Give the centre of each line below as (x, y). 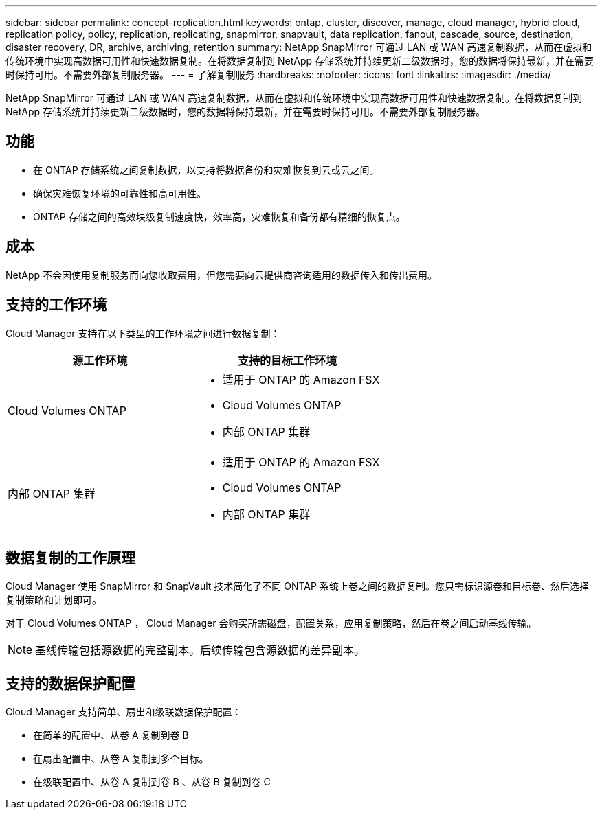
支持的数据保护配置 (70, 683)
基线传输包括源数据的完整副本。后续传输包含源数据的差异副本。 (200, 651)
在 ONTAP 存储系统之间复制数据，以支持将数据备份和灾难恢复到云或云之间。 (206, 170)
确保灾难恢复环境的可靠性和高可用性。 (120, 193)
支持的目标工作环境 (288, 360)
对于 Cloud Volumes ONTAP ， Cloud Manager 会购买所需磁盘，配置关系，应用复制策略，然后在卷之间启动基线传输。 (271, 623)
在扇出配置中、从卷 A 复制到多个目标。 (121, 759)
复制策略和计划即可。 (54, 600)
